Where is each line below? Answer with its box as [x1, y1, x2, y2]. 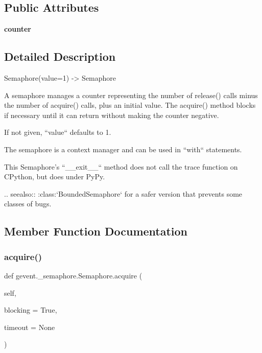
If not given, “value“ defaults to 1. [4, 127, 111, 137]
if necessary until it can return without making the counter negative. [4, 109, 219, 120]
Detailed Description [4, 49, 116, 64]
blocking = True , [4, 304, 57, 315]
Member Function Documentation [4, 223, 188, 239]
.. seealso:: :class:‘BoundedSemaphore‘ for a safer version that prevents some [4, 188, 243, 199]
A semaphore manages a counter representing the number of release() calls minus [4, 89, 258, 100]
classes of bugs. [4, 198, 52, 209]
